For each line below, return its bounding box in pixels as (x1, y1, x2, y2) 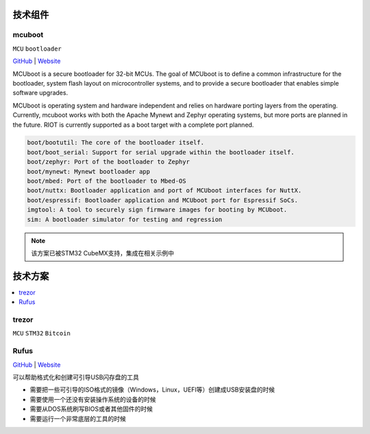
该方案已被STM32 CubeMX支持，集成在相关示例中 (31, 248, 175, 257)
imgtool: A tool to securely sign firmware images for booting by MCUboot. (27, 206, 288, 214)
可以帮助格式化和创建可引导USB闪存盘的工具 (12, 373, 140, 381)
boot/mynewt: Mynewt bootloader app (27, 168, 151, 175)
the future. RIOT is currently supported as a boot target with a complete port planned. (12, 120, 254, 129)
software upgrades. (12, 89, 69, 97)
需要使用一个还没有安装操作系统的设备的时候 (29, 395, 156, 403)
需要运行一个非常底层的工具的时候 (29, 414, 126, 422)
